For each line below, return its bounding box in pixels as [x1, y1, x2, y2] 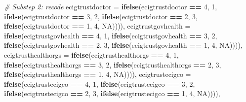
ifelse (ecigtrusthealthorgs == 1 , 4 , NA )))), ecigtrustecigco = [4, 69, 191, 79]
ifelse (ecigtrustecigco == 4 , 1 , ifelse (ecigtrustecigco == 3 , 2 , [4, 78, 195, 89]
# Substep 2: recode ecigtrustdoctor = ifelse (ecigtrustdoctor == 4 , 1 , [4, 1, 217, 11]
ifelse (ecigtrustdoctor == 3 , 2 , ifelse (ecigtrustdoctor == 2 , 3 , [4, 11, 198, 21]
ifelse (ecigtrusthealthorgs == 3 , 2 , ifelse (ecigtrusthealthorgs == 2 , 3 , [4, 59, 221, 69]
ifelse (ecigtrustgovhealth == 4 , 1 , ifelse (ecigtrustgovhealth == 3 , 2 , [4, 30, 217, 40]
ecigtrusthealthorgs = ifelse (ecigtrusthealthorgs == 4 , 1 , [4, 49, 179, 60]
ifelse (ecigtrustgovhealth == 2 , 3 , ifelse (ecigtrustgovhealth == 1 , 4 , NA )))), [4, 40, 243, 50]
